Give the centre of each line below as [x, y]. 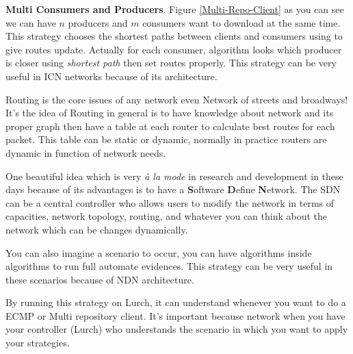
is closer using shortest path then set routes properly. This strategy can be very [171, 63]
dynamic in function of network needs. [86, 152]
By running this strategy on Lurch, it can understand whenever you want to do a [176, 302]
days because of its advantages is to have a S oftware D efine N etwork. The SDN [173, 189]
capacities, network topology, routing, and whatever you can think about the [167, 216]
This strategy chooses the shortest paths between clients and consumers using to [174, 36]
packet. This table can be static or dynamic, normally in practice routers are [166, 139]
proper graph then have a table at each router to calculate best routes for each [170, 126]
